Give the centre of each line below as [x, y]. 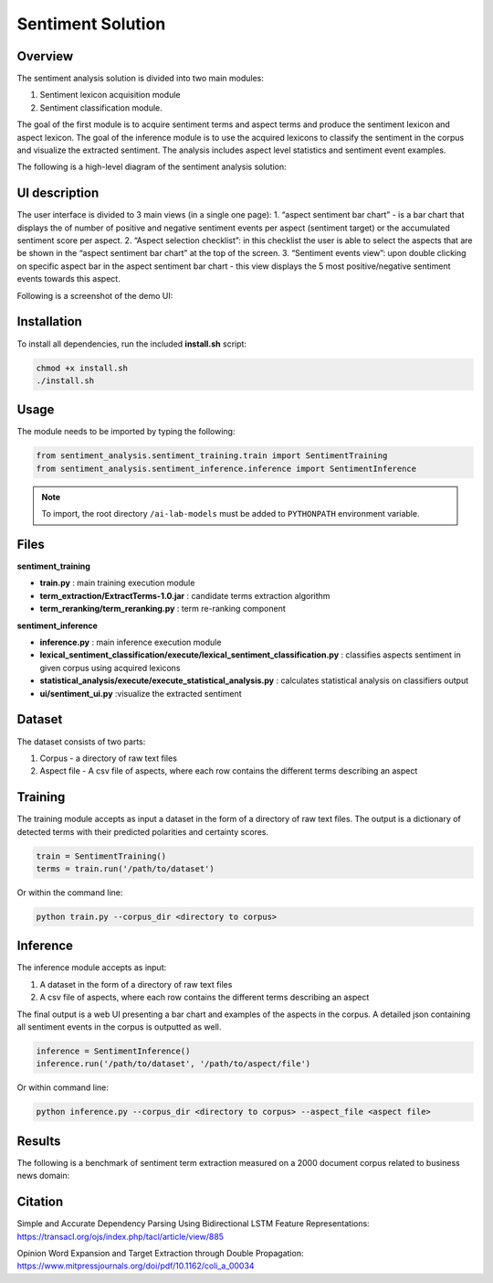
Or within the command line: [70, 893]
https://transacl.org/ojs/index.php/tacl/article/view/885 [120, 1236]
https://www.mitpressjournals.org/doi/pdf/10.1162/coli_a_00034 [136, 1266]
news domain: [43, 1176]
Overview [45, 56]
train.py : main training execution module [117, 583]
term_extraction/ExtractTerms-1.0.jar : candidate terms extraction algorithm [185, 595]
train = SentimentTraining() [101, 856]
